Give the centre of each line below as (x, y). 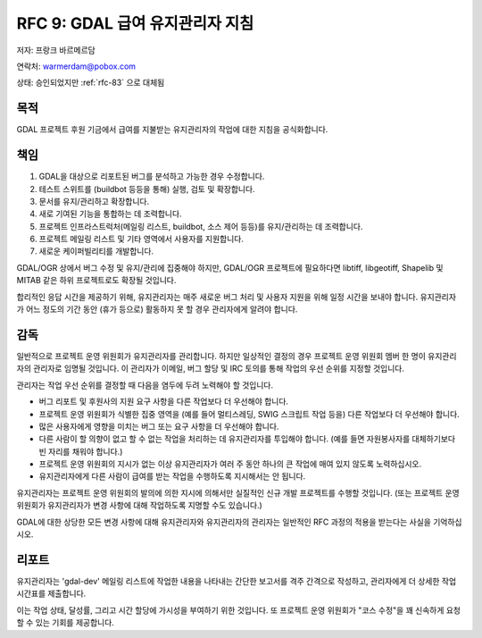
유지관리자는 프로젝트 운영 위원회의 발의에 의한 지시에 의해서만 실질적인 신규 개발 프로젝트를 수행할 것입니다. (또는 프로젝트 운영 (238, 492)
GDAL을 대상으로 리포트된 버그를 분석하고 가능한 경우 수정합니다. (152, 176)
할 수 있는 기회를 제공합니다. (66, 623)
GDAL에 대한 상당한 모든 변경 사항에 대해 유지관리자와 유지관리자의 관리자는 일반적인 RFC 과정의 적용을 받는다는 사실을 (224, 522)
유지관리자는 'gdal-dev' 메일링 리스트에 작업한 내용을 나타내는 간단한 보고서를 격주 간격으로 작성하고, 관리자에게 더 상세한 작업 (237, 581)
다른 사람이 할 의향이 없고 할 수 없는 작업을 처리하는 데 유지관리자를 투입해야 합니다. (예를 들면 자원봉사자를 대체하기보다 (247, 439)
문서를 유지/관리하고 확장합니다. (94, 201)
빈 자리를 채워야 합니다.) (81, 451)
